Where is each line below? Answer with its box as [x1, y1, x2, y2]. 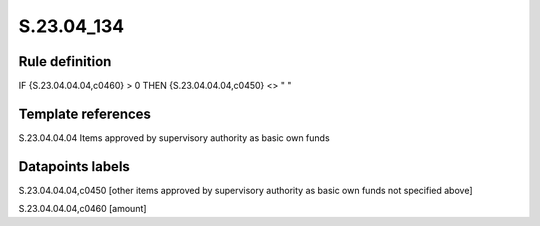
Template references [18, 105, 152, 122]
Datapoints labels [18, 158, 130, 175]
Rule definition [18, 53, 112, 70]
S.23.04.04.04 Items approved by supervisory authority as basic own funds [18, 131, 330, 144]
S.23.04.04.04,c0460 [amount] [18, 203, 147, 215]
